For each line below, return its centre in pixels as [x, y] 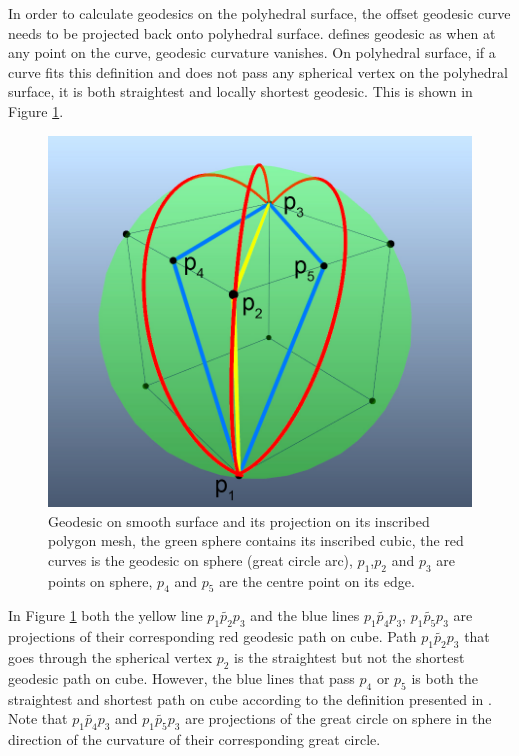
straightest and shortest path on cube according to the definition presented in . [250, 698]
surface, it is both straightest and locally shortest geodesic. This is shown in [240, 91]
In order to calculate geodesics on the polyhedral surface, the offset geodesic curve [259, 13]
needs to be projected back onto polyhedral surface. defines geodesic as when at [252, 32]
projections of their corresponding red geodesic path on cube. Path [212, 636]
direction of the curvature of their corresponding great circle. [194, 739]
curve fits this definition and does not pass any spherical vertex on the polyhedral [258, 71]
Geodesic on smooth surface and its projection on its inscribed [239, 520]
